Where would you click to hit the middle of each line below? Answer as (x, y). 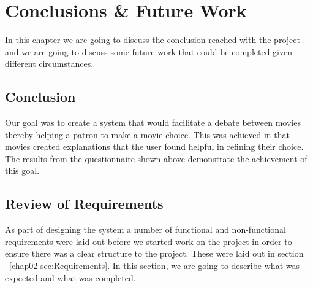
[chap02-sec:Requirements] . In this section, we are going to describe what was (154, 266)
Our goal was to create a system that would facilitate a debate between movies (153, 123)
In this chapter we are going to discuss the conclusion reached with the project (153, 40)
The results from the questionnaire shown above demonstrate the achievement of (156, 158)
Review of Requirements (84, 204)
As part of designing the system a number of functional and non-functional (145, 229)
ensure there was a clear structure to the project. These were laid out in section (154, 253)
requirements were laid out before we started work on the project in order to (149, 241)
